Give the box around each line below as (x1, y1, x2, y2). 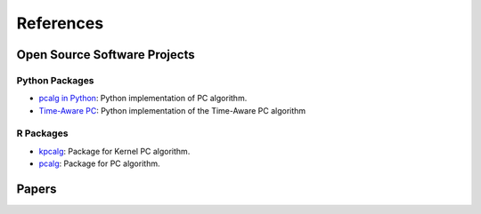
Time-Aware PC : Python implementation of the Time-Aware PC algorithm (38, 105, 306, 115)
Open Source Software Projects (16, 47, 195, 62)
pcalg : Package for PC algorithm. (38, 158, 160, 169)
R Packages (16, 127, 69, 139)
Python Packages (16, 74, 94, 86)
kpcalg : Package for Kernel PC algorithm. (38, 146, 191, 156)
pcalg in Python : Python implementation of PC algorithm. (38, 93, 248, 104)
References (16, 13, 104, 33)
